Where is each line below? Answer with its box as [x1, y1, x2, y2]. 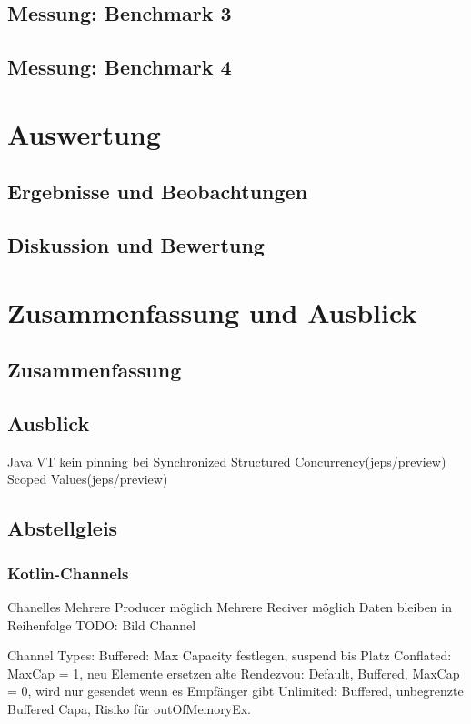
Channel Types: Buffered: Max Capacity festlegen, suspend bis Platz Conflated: [7, 646, 452, 665]
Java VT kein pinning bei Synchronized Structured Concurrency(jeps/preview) [7, 451, 446, 470]
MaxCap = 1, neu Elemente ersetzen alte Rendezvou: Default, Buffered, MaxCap [7, 663, 460, 682]
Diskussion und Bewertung [7, 231, 265, 259]
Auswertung [7, 115, 161, 152]
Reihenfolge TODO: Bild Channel [7, 615, 196, 634]
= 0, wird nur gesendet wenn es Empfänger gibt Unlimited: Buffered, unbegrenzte [7, 681, 464, 700]
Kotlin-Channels [7, 561, 129, 584]
